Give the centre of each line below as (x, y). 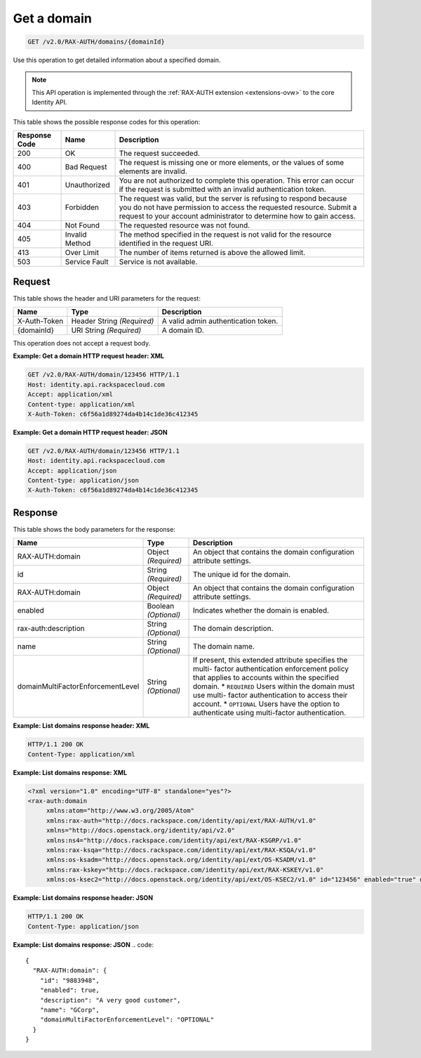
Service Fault (87, 262)
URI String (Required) (106, 330)
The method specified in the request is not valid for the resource (225, 235)
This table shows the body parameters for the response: (94, 529)
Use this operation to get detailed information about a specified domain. (117, 60)
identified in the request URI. (166, 244)
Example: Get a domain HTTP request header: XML (89, 356)
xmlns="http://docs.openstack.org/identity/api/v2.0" (140, 830)
